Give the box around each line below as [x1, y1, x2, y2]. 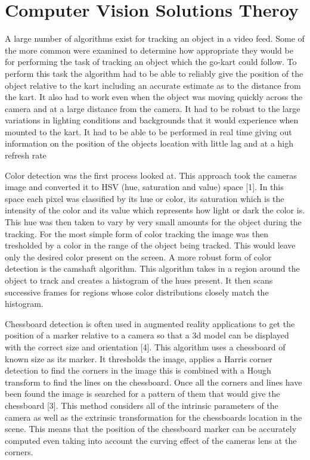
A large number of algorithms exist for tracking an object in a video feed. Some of [5, 32, 305, 45]
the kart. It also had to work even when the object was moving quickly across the [5, 91, 303, 103]
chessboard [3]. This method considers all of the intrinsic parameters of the [5, 399, 278, 411]
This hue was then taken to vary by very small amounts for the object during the [5, 216, 302, 228]
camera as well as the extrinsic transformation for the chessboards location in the [5, 411, 302, 423]
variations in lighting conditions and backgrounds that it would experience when [5, 114, 299, 126]
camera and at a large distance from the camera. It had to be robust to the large [5, 102, 300, 114]
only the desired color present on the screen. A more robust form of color [5, 250, 272, 263]
